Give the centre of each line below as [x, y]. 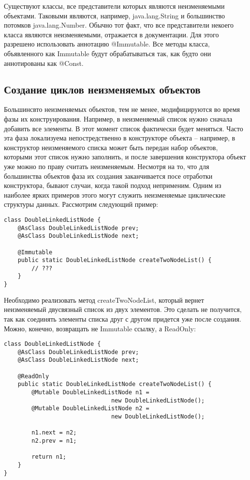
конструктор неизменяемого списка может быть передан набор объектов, [111, 147]
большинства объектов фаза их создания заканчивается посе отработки [108, 176]
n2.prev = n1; [54, 441]
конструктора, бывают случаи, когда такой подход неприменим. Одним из [113, 185]
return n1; [49, 457]
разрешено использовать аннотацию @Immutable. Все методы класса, [107, 44]
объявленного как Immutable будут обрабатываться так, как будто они [108, 53]
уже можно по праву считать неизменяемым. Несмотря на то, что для [107, 166]
